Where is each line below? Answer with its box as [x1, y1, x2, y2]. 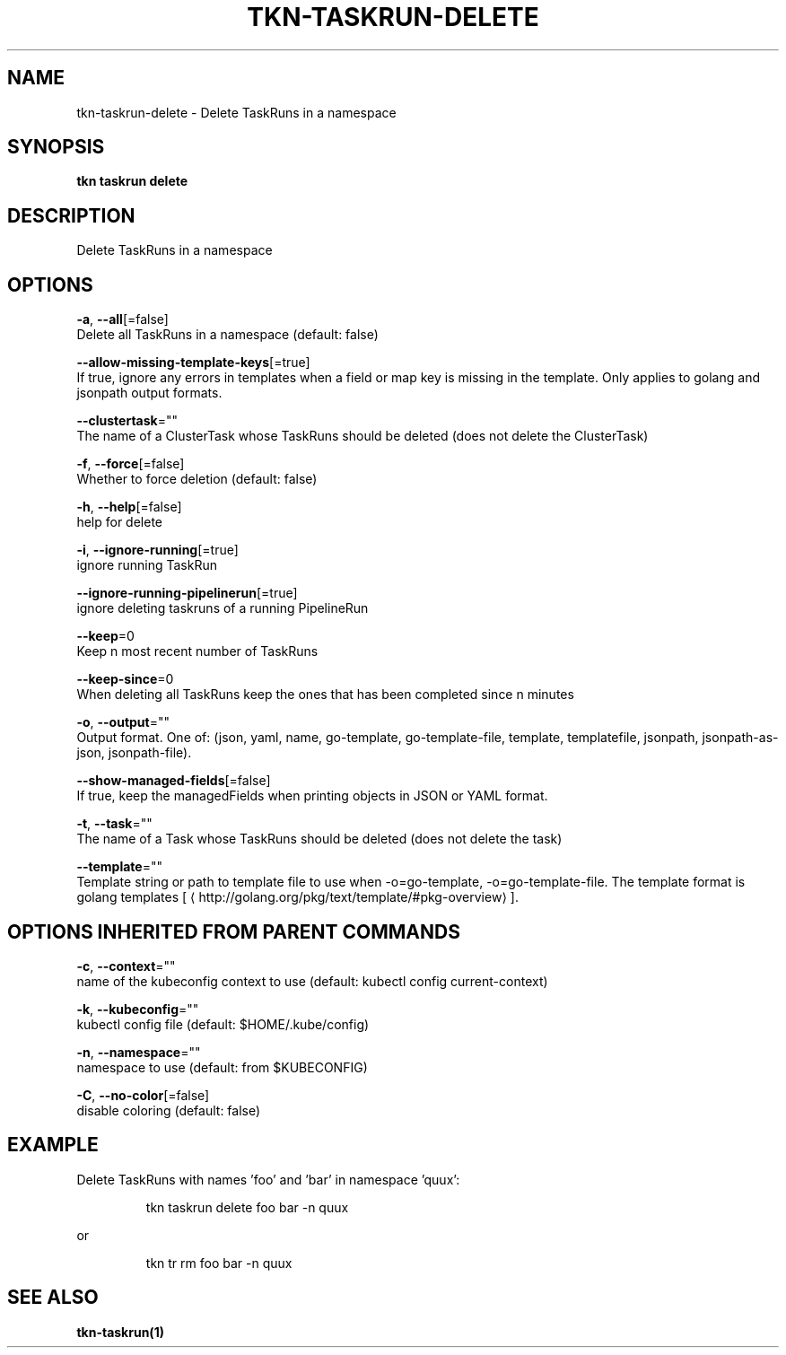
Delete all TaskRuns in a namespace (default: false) [76, 327, 379, 343]
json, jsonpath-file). [76, 745, 192, 761]
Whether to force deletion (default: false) [76, 471, 318, 487]
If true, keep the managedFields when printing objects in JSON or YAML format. [76, 788, 548, 804]
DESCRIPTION [7, 204, 135, 227]
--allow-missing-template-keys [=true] [76, 354, 310, 371]
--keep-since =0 [76, 671, 174, 687]
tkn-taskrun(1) [76, 1324, 164, 1340]
